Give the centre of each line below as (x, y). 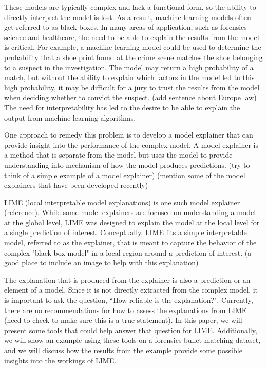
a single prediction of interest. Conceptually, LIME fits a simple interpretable (126, 232)
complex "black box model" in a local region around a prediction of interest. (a (128, 252)
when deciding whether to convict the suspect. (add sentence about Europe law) (130, 97)
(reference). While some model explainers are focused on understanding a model (130, 212)
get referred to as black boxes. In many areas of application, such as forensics (126, 27)
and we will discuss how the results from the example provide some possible (123, 350)
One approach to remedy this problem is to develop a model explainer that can (129, 135)
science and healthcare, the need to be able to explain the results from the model (132, 37)
